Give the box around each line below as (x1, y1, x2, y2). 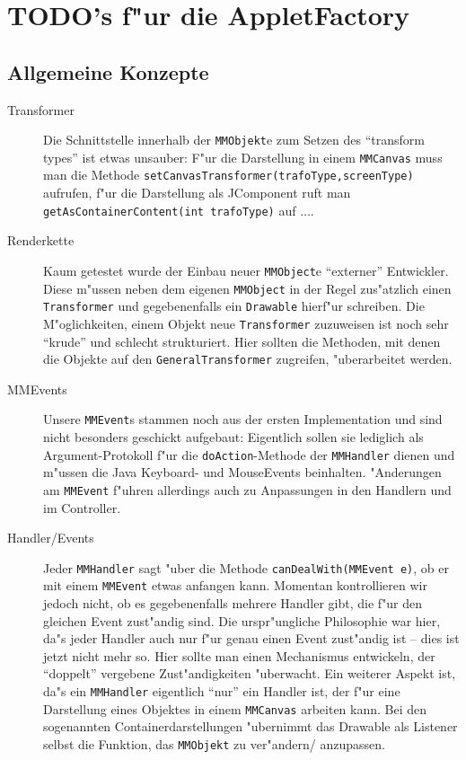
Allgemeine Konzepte (7, 57, 209, 85)
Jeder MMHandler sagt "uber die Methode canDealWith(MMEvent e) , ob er (43, 558, 449, 577)
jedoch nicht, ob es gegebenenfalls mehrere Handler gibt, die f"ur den (43, 594, 423, 613)
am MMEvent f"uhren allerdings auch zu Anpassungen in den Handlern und (43, 480, 452, 499)
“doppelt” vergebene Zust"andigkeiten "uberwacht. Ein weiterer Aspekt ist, (43, 664, 456, 683)
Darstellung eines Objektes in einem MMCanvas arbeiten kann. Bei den (43, 699, 427, 718)
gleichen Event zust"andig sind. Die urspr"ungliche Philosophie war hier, (43, 611, 441, 630)
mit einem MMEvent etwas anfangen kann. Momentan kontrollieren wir (43, 576, 427, 595)
